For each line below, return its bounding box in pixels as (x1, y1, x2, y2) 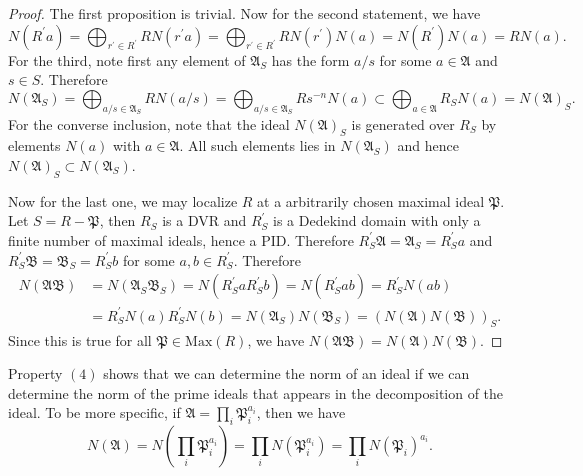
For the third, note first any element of (8, 49, 246, 70)
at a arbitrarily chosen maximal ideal (257, 190, 485, 211)
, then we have (256, 402, 346, 423)
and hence (397, 135, 459, 156)
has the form (271, 49, 350, 70)
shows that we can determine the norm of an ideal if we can (103, 363, 470, 384)
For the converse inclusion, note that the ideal (8, 113, 290, 134)
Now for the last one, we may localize (8, 190, 238, 211)
